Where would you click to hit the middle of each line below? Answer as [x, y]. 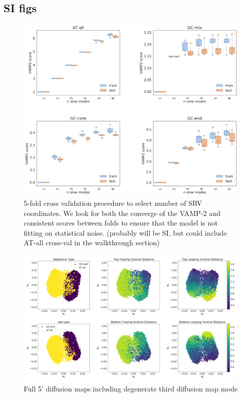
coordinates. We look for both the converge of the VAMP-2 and [122, 213]
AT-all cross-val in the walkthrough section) [92, 242]
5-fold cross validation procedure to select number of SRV [113, 203]
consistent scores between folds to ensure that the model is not [121, 223]
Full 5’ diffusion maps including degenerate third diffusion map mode [131, 388]
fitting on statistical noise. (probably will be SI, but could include [126, 232]
